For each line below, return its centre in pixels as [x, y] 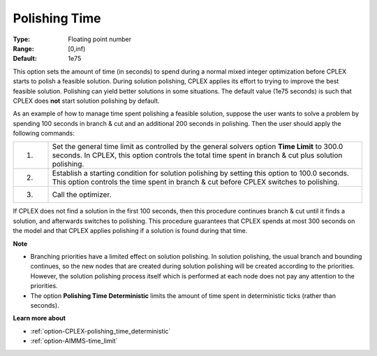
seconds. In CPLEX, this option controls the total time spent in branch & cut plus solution [197, 155]
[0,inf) [77, 48]
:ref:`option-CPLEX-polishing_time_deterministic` [101, 331]
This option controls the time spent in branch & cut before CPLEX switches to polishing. [196, 182]
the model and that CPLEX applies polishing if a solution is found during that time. [130, 231]
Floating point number [100, 39]
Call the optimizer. [82, 194]
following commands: [44, 134]
